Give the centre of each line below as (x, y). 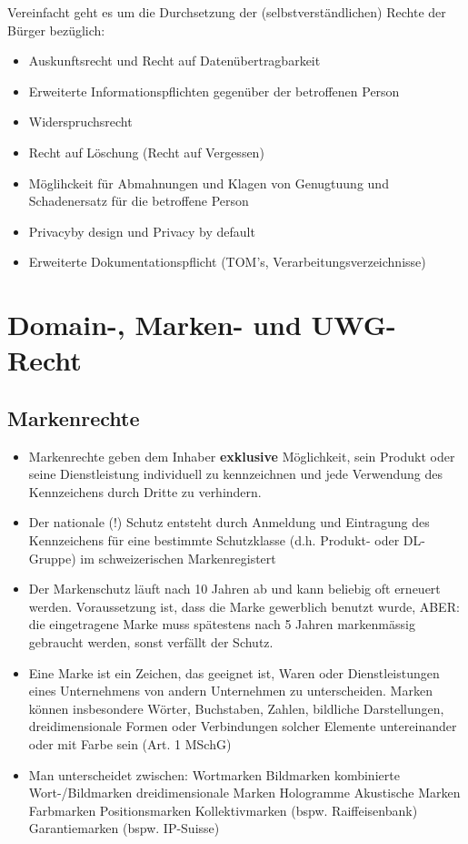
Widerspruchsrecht (80, 122)
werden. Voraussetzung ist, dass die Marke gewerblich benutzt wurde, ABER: (244, 606)
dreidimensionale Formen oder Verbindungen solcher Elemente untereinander (243, 726)
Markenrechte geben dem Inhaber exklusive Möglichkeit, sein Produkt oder (242, 456)
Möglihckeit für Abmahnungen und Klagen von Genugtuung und (209, 183)
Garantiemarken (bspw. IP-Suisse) (124, 828)
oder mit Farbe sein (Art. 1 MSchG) (130, 744)
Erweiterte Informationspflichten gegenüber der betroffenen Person (214, 91)
